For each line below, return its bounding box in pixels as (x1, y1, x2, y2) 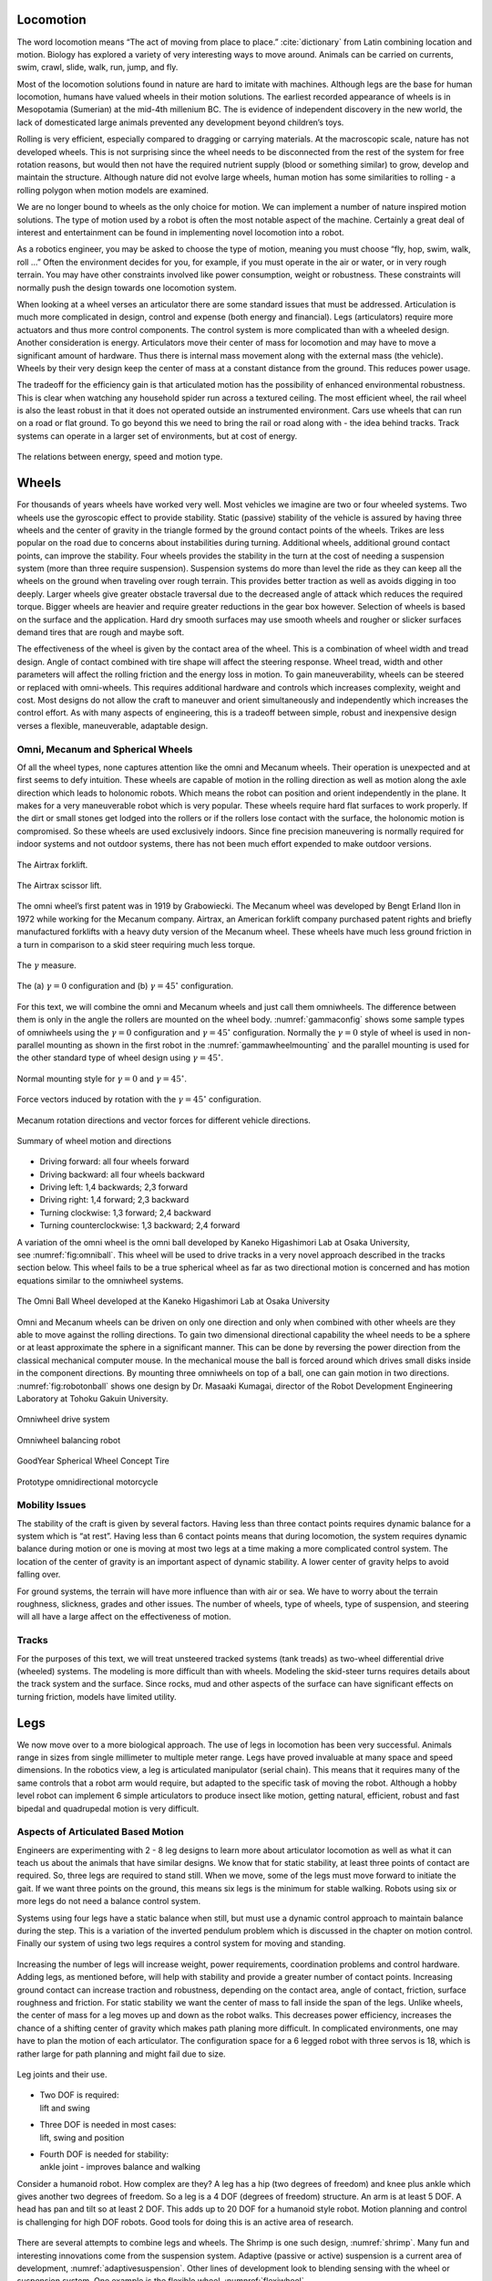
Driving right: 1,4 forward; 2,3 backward (39, 1194, 190, 1205)
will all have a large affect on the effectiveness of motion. (16, 1611, 231, 1622)
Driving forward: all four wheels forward (39, 1156, 190, 1167)
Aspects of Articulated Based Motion (16, 1826, 184, 1838)
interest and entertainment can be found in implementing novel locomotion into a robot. (16, 226, 345, 237)
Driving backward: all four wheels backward (39, 1169, 205, 1180)
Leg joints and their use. (16, 2068, 108, 2079)
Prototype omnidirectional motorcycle (16, 1476, 159, 1487)
